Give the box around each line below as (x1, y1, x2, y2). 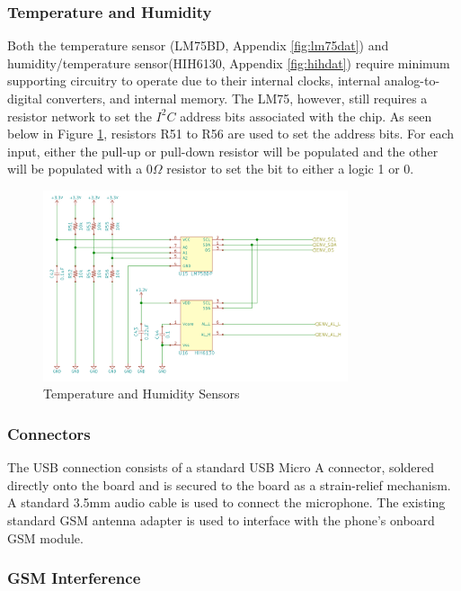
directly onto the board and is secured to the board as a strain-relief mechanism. (7, 475, 451, 494)
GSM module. (7, 528, 84, 547)
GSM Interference (7, 567, 141, 589)
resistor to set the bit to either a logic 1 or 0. (166, 159, 414, 178)
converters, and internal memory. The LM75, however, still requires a (46, 89, 428, 107)
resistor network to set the (7, 106, 152, 125)
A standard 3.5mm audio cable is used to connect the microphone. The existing (7, 493, 446, 512)
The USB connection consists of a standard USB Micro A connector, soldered (7, 458, 434, 477)
